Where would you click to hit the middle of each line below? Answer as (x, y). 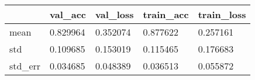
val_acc (68, 14)
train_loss (222, 14)
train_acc (166, 14)
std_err (25, 66)
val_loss (115, 14)
